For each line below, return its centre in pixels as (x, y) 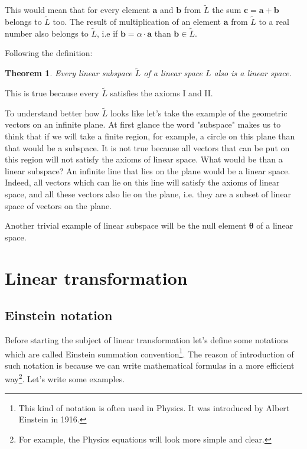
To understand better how (52, 113)
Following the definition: (49, 53)
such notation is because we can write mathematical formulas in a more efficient (150, 365)
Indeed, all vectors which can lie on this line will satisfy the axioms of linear (142, 182)
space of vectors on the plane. (58, 205)
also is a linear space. (253, 73)
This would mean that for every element (77, 10)
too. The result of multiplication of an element (137, 22)
